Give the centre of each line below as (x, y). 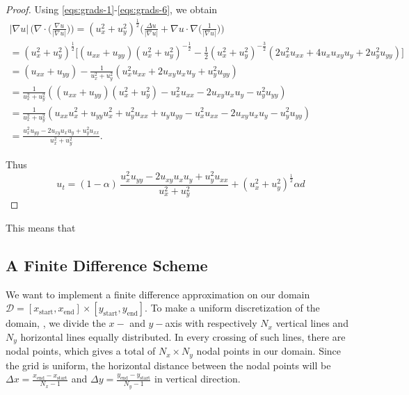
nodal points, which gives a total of (81, 351)
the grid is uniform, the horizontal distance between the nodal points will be (168, 365)
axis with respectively (211, 323)
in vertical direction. (197, 379)
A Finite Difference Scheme (107, 265)
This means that (41, 227)
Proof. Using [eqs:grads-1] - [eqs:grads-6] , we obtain (112, 9)
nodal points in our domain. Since (269, 351)
